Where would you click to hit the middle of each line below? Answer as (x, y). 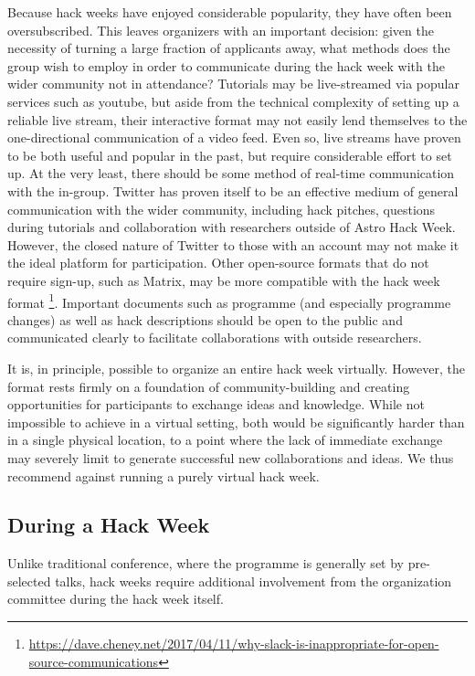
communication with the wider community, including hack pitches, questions (222, 209)
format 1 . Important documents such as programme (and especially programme (229, 301)
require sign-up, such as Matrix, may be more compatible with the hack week (224, 280)
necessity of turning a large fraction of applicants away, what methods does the (229, 48)
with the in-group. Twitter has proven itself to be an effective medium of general (233, 190)
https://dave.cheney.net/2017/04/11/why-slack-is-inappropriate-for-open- (234, 644)
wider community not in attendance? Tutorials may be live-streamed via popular (233, 84)
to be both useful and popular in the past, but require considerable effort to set (230, 155)
